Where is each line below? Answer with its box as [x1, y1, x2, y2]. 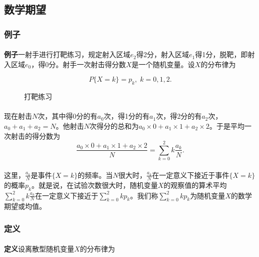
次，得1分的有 [104, 111, 150, 121]
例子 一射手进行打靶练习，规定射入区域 [4, 49, 130, 60]
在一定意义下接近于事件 [152, 169, 229, 180]
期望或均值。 [4, 201, 46, 211]
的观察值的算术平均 [163, 179, 227, 190]
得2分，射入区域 [136, 49, 189, 60]
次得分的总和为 [89, 120, 139, 131]
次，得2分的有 [156, 111, 202, 121]
